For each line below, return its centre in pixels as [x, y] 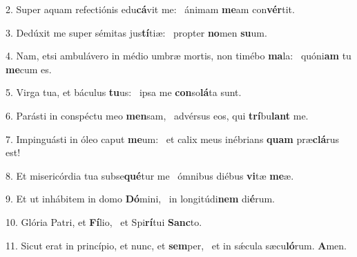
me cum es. [29, 69]
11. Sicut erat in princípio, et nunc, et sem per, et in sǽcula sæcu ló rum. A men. [176, 245]
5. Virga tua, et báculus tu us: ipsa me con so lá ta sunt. [124, 92]
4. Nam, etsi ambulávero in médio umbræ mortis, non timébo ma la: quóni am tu [178, 56]
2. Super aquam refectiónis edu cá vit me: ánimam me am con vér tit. [150, 9]
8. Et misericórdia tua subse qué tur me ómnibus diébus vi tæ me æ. [150, 175]
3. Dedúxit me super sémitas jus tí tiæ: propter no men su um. [136, 32]
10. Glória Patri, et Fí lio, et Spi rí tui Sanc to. [104, 221]
